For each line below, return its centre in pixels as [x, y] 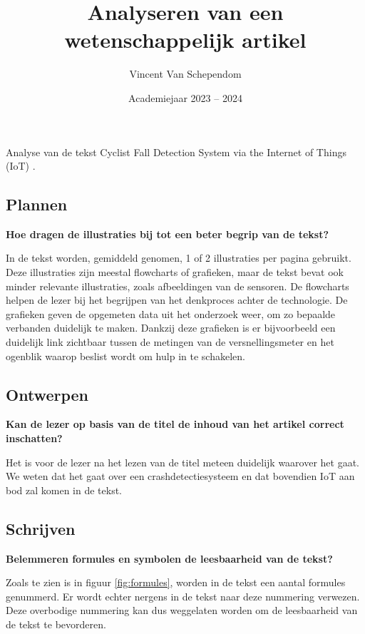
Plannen [37, 204]
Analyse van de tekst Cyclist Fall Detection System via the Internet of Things [176, 152]
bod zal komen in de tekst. [64, 490]
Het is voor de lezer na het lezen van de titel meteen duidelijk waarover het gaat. [183, 462]
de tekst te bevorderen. [56, 624]
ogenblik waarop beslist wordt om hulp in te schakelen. [125, 356]
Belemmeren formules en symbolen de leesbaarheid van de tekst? [169, 558]
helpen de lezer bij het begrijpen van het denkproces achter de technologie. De [177, 300]
